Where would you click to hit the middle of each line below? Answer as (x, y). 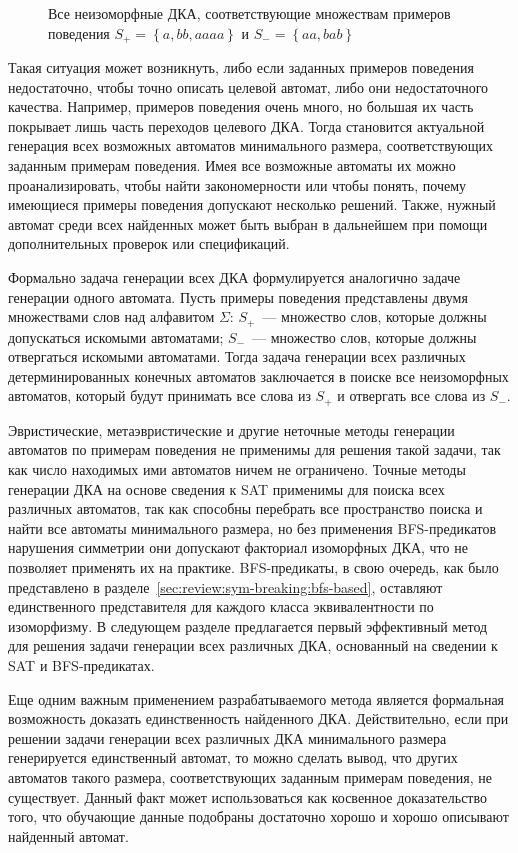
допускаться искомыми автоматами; (116, 336)
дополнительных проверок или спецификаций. (149, 243)
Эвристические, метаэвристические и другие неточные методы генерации (231, 429)
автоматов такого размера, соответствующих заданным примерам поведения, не (250, 776)
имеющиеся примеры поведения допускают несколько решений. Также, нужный (252, 204)
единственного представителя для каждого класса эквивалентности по (221, 606)
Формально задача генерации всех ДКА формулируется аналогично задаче (234, 276)
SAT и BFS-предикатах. (81, 664)
